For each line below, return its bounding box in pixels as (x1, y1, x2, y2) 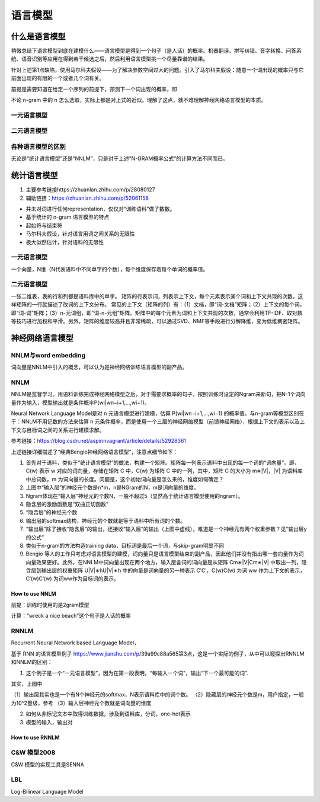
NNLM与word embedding (11, 351, 86, 359)
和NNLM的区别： (11, 659, 53, 666)
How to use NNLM (11, 590, 56, 597)
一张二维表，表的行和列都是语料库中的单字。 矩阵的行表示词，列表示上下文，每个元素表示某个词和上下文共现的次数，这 (11, 292, 303, 299)
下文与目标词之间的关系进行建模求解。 (11, 426, 105, 433)
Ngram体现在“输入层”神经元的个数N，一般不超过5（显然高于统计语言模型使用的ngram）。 (25, 492, 244, 499)
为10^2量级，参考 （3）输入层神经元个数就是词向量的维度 (11, 699, 152, 707)
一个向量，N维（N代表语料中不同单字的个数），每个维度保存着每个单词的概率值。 (11, 266, 209, 273)
